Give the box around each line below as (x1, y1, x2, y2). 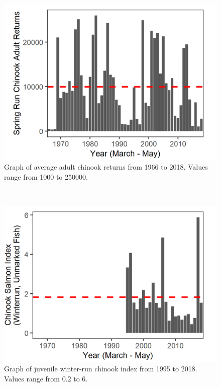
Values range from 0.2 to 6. (4, 373, 88, 383)
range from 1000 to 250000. (4, 171, 88, 182)
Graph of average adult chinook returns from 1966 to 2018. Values (4, 162, 208, 172)
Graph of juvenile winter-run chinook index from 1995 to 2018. (4, 363, 197, 374)
